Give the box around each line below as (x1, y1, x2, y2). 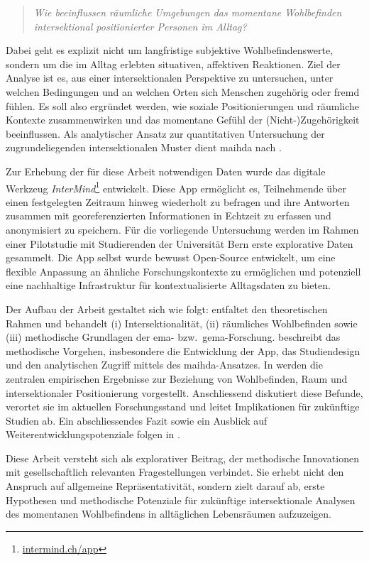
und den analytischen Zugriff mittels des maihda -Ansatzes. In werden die (6, 357, 323, 372)
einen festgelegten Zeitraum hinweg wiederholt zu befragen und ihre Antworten (6, 194, 350, 209)
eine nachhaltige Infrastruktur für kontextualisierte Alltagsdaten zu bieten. (6, 278, 331, 293)
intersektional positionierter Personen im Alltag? (33, 18, 247, 33)
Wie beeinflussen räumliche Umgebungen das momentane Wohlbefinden (33, 5, 342, 19)
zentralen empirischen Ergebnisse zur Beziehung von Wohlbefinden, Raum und (6, 371, 348, 386)
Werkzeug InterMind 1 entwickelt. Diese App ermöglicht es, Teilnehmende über (6, 178, 346, 195)
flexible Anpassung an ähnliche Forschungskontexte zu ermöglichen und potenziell (6, 263, 361, 278)
